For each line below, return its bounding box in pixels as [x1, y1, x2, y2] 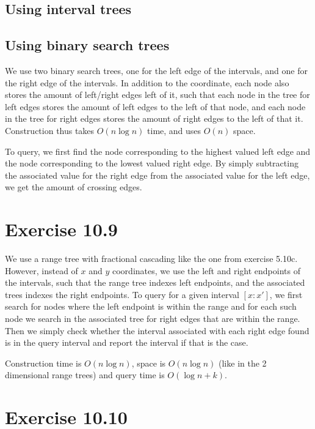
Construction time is [5, 356, 82, 369]
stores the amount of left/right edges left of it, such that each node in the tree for [5, 88, 310, 101]
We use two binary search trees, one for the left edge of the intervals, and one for [5, 64, 308, 76]
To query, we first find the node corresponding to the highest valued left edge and [5, 144, 311, 157]
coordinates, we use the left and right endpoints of [112, 264, 300, 277]
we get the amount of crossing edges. [5, 181, 142, 193]
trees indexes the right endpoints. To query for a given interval [5, 288, 239, 300]
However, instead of [5, 264, 78, 277]
